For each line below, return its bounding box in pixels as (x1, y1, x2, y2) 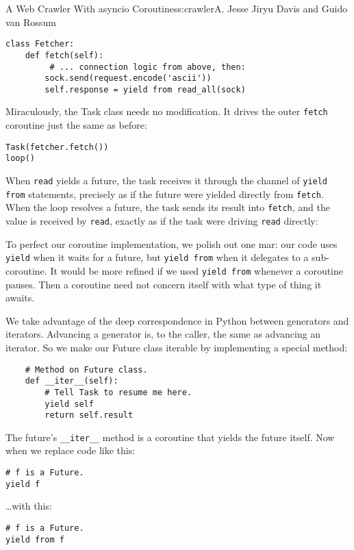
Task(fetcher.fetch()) (5, 142, 109, 152)
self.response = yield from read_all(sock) (45, 84, 246, 95)
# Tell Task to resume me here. (45, 387, 192, 397)
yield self (45, 399, 94, 409)
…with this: (5, 499, 52, 513)
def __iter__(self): (25, 376, 118, 386)
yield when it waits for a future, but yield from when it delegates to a (5, 250, 309, 264)
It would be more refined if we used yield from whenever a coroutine (50, 263, 344, 277)
